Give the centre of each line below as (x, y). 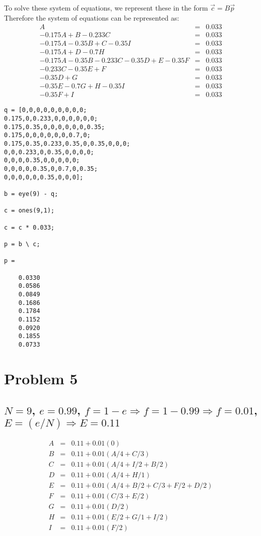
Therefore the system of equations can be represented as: (92, 17)
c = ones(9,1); (29, 211)
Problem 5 (41, 378)
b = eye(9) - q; (31, 194)
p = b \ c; (22, 244)
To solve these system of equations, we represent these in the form (106, 8)
